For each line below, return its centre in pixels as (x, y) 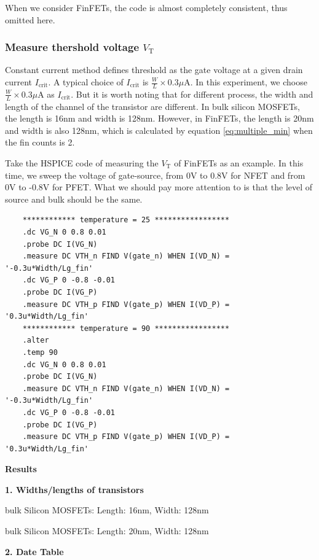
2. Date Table (34, 551)
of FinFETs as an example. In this (239, 163)
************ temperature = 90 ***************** (126, 328)
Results (21, 469)
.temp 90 (40, 352)
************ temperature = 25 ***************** (126, 220)
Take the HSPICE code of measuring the (82, 163)
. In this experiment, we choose (249, 82)
